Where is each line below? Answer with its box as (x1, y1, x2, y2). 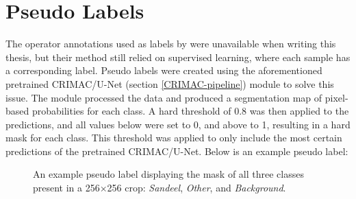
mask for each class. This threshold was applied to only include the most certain (5, 130, 342, 145)
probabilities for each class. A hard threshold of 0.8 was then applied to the (31, 104, 349, 118)
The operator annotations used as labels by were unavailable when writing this (5, 36, 336, 51)
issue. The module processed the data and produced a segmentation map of (5, 90, 322, 104)
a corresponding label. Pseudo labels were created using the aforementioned (5, 63, 322, 78)
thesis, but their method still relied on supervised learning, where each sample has (5, 49, 351, 64)
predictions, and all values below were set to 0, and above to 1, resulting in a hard (5, 117, 351, 131)
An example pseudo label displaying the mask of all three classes (33, 167, 304, 181)
